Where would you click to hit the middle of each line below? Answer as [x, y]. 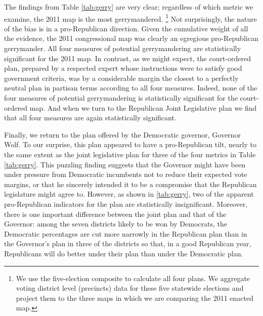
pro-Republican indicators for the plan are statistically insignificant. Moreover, [126, 204]
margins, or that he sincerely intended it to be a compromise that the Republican [130, 184]
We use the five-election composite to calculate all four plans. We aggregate [133, 278]
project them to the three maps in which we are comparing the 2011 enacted [135, 298]
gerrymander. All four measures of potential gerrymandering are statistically [123, 48]
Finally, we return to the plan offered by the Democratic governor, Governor [122, 134]
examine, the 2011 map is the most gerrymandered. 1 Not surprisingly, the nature [130, 18]
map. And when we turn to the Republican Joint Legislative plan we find [143, 107]
